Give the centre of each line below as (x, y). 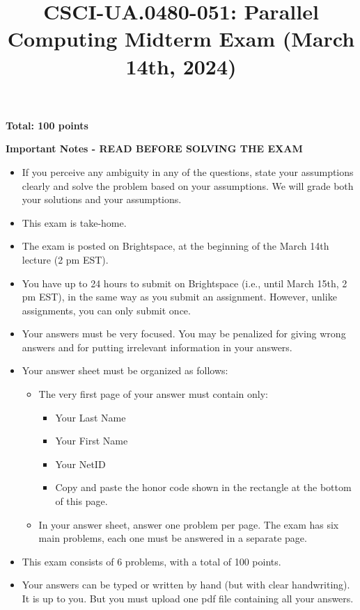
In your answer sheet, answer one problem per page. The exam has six (189, 524)
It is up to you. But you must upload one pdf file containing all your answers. (188, 598)
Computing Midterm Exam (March (181, 39)
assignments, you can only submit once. (106, 310)
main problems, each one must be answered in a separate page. (173, 538)
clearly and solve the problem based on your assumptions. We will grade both (188, 185)
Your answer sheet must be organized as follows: (125, 370)
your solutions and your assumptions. (102, 199)
